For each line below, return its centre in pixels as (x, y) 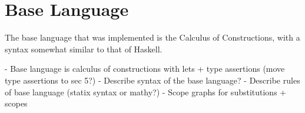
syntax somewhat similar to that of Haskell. (84, 49)
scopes (16, 103)
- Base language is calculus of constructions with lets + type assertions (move (145, 69)
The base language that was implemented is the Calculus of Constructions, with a (152, 37)
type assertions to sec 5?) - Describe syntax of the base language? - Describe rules (152, 80)
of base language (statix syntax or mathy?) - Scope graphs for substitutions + (146, 92)
